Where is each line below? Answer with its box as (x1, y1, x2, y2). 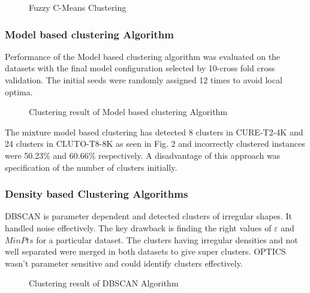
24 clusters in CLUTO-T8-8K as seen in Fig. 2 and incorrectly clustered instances (5, 137, 305, 150)
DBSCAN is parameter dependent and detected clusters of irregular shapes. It (5, 210, 292, 222)
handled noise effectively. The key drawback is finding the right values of (5, 221, 272, 234)
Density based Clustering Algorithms (5, 186, 188, 201)
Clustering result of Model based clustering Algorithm (29, 105, 228, 118)
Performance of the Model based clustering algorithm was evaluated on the (5, 50, 281, 62)
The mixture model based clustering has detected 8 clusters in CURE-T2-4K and (5, 125, 303, 138)
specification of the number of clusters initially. (5, 161, 177, 173)
